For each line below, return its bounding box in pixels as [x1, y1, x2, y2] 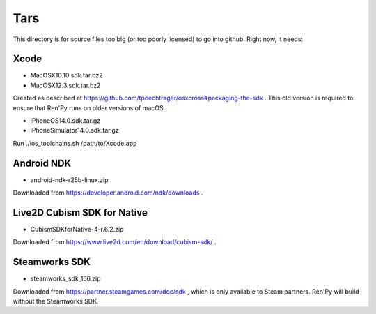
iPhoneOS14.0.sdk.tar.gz [30, 117, 101, 125]
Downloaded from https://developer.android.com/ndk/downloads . [13, 188, 203, 197]
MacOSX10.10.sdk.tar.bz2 [30, 71, 104, 80]
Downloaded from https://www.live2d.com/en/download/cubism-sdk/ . [13, 238, 217, 246]
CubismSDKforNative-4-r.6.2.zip [30, 225, 124, 233]
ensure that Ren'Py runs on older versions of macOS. [13, 103, 166, 112]
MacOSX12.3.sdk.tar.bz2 [30, 81, 101, 89]
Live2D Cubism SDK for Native [13, 207, 148, 218]
